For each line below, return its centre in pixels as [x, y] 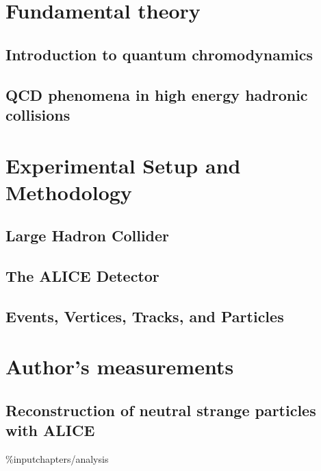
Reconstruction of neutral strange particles [161, 410]
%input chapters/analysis [57, 459]
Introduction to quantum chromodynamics [159, 54]
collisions [38, 114]
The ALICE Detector [82, 276]
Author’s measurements [120, 366]
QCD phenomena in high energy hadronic [157, 94]
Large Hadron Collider [88, 236]
